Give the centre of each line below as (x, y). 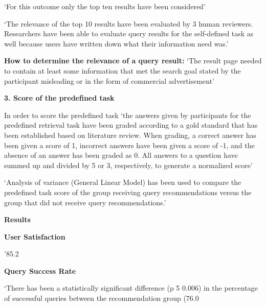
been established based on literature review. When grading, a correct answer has (130, 135)
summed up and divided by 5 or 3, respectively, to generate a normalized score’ (128, 165)
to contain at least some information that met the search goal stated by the (123, 70)
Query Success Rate (40, 270)
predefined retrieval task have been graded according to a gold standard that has (131, 125)
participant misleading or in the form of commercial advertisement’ (109, 80)
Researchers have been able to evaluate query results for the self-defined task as (129, 33)
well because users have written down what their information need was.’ (116, 43)
